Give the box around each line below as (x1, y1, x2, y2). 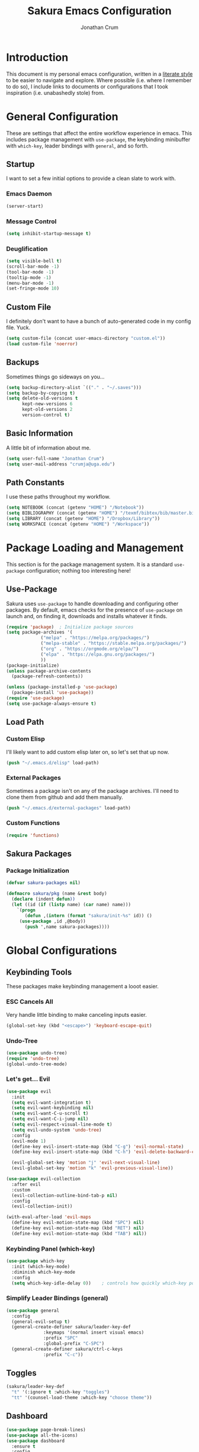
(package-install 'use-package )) (11, 690, 94, 696)
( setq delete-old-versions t (6, 396, 78, 401)
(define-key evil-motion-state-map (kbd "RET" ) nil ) (11, 1225, 145, 1231)
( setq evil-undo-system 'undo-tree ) (11, 1127, 102, 1133)
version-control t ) (21, 412, 70, 418)
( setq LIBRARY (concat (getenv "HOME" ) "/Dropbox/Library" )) (6, 516, 161, 522)
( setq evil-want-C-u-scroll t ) (11, 1110, 89, 1117)
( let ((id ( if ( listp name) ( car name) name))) (11, 902, 131, 908)
